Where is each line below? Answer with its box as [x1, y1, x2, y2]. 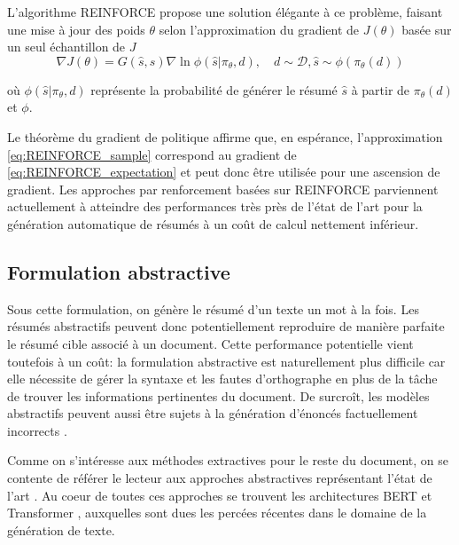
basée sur [401, 20, 452, 38]
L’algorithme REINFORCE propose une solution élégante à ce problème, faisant [7, 3, 443, 20]
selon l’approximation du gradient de [159, 20, 360, 38]
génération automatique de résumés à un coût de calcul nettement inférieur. [7, 214, 419, 233]
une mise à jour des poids [7, 20, 145, 38]
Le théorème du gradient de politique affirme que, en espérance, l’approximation [7, 127, 443, 146]
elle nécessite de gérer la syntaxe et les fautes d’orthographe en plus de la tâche [7, 369, 438, 388]
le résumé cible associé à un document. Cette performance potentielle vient [7, 334, 414, 352]
